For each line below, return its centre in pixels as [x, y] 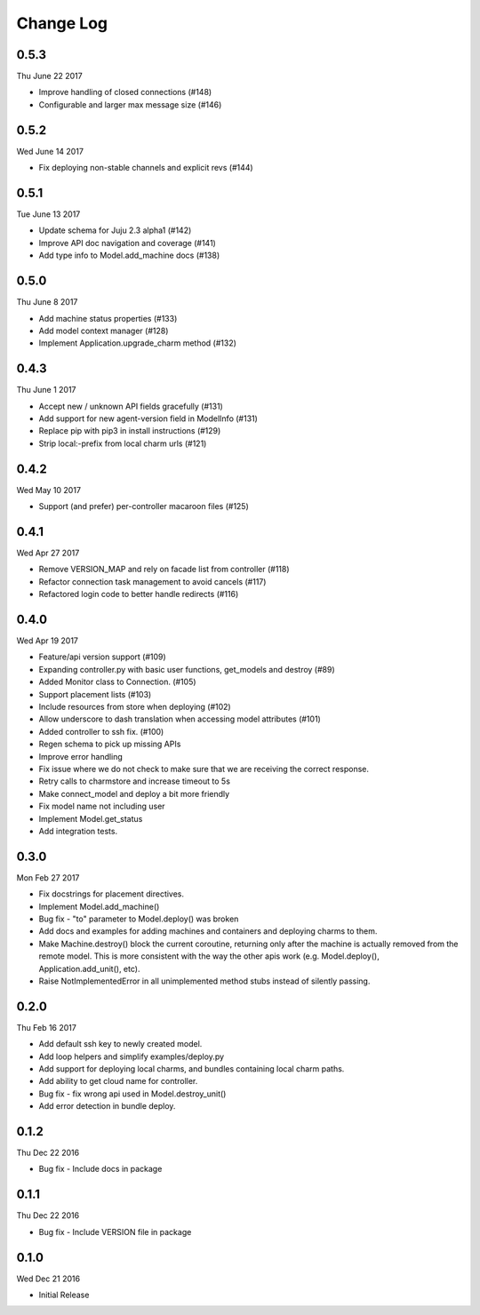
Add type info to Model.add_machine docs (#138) [129, 255]
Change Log [62, 23]
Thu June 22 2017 [50, 76]
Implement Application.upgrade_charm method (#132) [138, 343]
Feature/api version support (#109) [102, 657]
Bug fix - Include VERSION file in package [115, 1231]
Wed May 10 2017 [49, 490]
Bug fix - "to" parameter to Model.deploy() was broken [139, 919]
